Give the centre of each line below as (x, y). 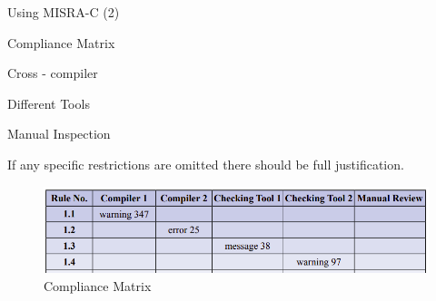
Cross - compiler (53, 73)
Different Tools (49, 103)
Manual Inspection (59, 134)
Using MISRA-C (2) (64, 12)
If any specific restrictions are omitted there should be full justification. (206, 164)
